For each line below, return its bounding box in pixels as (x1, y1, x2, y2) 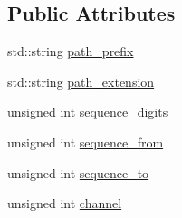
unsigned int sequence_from (7, 132, 164, 151)
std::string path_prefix (7, 42, 134, 61)
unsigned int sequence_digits (7, 102, 168, 121)
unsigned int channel (7, 194, 122, 213)
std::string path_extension (7, 71, 155, 90)
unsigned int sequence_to (7, 163, 149, 182)
